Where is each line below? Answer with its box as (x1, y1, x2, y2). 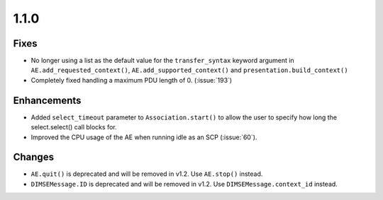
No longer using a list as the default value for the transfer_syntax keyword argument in (30, 57, 294, 65)
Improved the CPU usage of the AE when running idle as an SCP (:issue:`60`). (30, 133, 257, 141)
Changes (13, 151, 55, 163)
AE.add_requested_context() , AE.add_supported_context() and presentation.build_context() (30, 66, 348, 74)
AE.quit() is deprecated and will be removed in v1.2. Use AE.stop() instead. (30, 170, 263, 178)
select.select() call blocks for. (30, 123, 117, 131)
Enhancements (13, 94, 82, 106)
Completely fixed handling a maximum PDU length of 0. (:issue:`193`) (30, 76, 233, 84)
